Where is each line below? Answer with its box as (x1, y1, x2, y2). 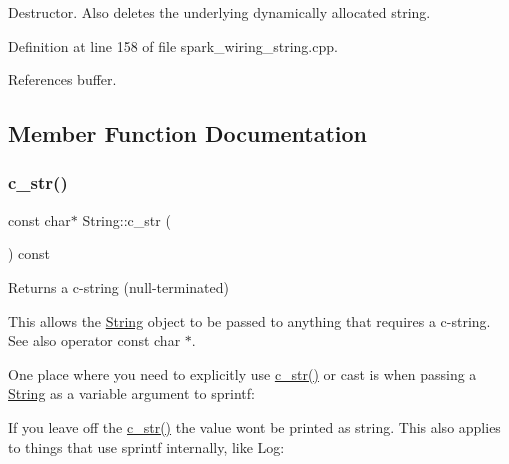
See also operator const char (8, 330, 181, 351)
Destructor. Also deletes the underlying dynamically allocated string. (8, 2, 431, 22)
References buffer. (8, 69, 117, 90)
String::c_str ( (82, 209, 171, 230)
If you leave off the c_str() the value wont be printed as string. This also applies (8, 416, 501, 437)
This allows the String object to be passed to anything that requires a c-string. (8, 310, 491, 331)
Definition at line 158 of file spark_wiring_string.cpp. (8, 35, 338, 56)
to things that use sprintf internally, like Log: (8, 436, 285, 457)
